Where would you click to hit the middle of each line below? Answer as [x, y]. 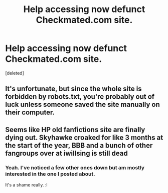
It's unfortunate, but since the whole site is [73, 89]
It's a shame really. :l [26, 185]
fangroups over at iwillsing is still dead [66, 153]
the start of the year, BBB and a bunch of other [79, 145]
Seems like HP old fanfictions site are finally [75, 130]
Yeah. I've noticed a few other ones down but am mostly [75, 167]
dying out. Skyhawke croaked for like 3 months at [84, 137]
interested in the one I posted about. [50, 174]
